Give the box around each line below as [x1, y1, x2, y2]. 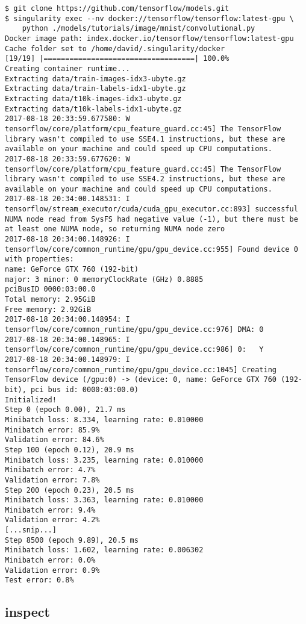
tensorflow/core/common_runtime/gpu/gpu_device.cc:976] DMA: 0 [5, 325, 264, 334]
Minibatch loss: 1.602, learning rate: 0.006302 [5, 546, 204, 555]
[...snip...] [5, 526, 57, 535]
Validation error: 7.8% [5, 475, 100, 484]
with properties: [5, 255, 74, 264]
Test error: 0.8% [5, 576, 74, 585]
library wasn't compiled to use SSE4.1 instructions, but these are [5, 134, 286, 143]
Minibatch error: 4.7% [5, 466, 96, 475]
